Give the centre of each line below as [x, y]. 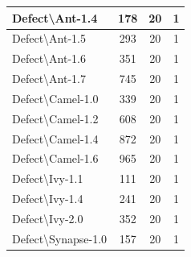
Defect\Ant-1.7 [49, 79]
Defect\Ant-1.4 [55, 17]
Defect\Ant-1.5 [49, 38]
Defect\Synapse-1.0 [60, 238]
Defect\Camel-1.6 [55, 158]
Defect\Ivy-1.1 [48, 178]
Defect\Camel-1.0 [55, 98]
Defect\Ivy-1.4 [48, 199]
